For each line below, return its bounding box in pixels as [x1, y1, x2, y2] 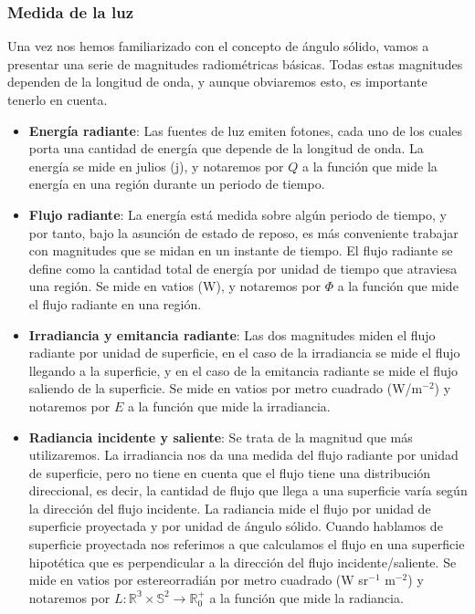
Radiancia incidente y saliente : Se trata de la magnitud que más [28, 427, 413, 446]
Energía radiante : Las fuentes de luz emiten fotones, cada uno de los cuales [28, 120, 463, 140]
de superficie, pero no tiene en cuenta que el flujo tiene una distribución [28, 463, 431, 482]
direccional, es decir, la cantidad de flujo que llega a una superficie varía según [28, 481, 468, 500]
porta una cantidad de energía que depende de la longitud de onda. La [28, 139, 424, 158]
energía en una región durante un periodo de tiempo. [28, 174, 325, 193]
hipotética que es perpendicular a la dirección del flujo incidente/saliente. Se [28, 552, 457, 571]
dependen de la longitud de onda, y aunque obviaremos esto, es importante [7, 72, 427, 91]
